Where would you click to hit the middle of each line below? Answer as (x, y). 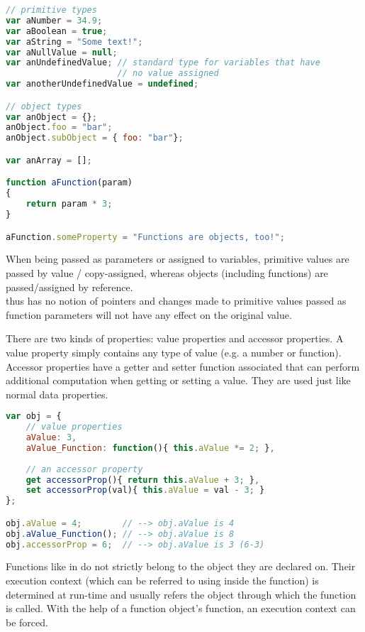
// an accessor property (84, 469)
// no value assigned (168, 73)
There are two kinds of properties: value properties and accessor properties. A (175, 338)
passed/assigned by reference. (69, 287)
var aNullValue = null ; (62, 52)
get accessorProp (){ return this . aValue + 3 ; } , (143, 480)
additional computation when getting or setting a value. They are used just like (178, 380)
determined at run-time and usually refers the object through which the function (181, 594)
